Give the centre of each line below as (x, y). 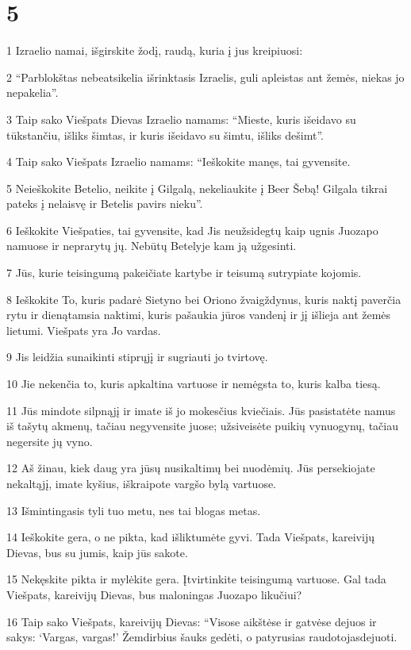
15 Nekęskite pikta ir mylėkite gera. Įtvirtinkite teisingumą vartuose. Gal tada (196, 579)
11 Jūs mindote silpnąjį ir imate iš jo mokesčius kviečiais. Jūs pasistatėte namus (201, 410)
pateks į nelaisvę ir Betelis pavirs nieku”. (105, 204)
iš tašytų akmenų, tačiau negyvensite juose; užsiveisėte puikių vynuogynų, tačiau (202, 426)
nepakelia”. (33, 92)
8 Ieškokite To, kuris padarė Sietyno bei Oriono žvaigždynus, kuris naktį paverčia (204, 299)
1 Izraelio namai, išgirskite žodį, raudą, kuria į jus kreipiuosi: (155, 50)
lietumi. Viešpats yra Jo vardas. (84, 330)
